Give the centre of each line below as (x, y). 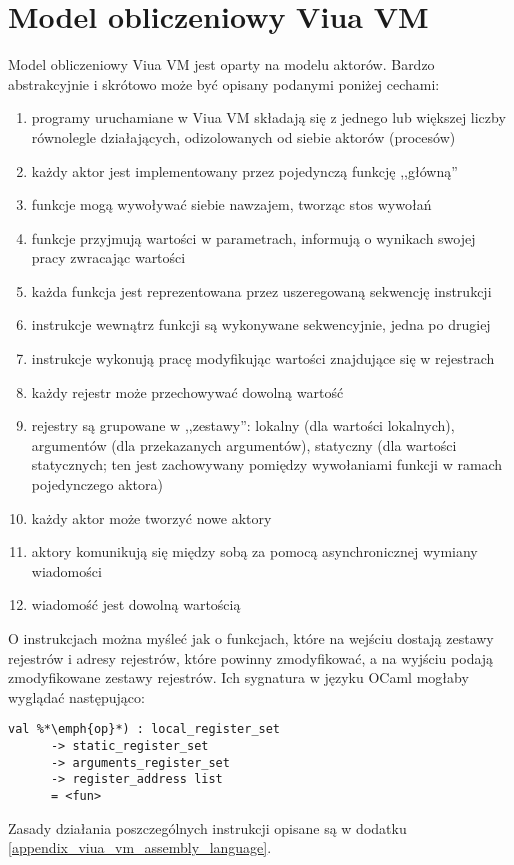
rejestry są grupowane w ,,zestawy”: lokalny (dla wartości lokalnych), (243, 425)
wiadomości (66, 570)
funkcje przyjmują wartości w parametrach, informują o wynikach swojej (253, 237)
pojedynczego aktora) (97, 484)
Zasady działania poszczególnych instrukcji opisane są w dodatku (207, 827)
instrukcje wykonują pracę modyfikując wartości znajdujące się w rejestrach (263, 358)
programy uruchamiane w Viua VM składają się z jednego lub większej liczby (268, 117)
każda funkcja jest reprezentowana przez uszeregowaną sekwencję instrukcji (261, 290)
